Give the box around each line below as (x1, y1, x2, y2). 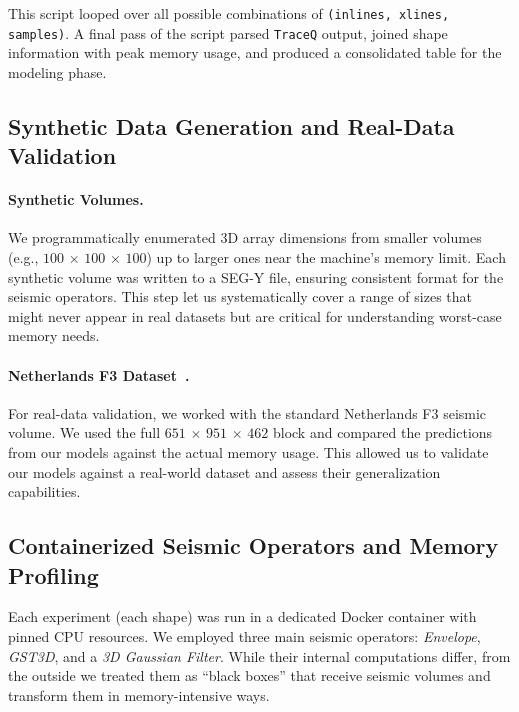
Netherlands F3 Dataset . (8, 364, 190, 385)
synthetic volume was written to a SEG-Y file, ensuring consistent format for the (8, 266, 504, 287)
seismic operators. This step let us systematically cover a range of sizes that (8, 286, 473, 307)
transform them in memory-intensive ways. (8, 684, 270, 705)
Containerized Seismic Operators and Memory (8, 530, 499, 561)
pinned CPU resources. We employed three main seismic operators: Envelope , (8, 625, 481, 646)
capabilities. (8, 481, 81, 502)
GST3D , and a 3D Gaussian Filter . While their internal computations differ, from (8, 645, 511, 666)
